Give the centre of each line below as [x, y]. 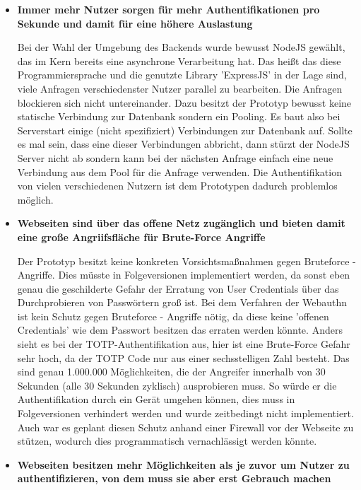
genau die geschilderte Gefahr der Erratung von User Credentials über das [178, 288]
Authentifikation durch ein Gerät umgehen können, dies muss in [156, 399]
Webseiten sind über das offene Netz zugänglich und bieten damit [181, 223]
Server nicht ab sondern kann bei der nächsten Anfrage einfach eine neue [175, 157]
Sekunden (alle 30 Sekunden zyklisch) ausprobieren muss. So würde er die [177, 385]
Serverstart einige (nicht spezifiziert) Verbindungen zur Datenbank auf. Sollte [185, 130]
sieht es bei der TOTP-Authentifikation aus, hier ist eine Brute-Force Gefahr [184, 344]
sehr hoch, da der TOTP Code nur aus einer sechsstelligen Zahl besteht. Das [183, 357]
